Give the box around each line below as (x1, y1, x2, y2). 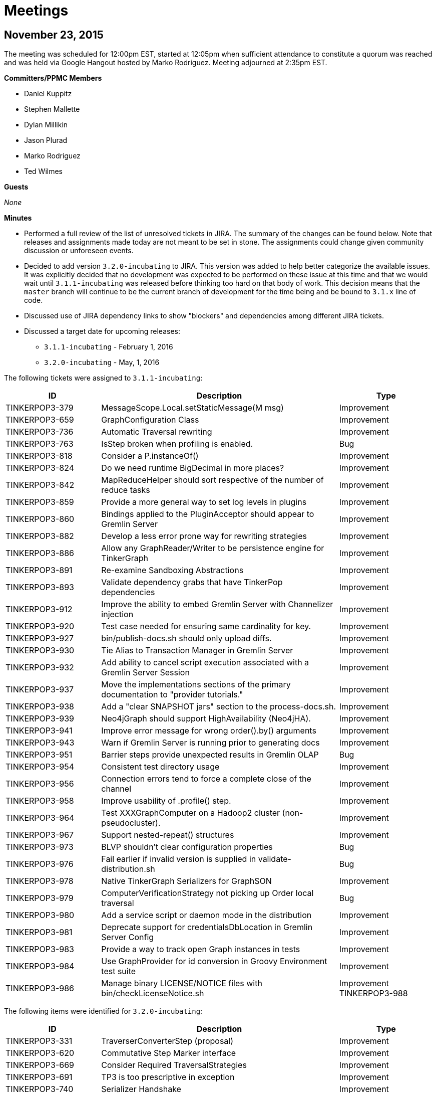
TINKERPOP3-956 (6, 779, 74, 789)
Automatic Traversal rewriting (101, 427, 212, 437)
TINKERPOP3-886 (6, 548, 74, 559)
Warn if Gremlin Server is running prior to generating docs (101, 738, 320, 748)
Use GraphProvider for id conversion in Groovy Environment (101, 956, 327, 967)
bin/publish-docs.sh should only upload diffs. (101, 633, 272, 644)
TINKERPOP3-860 (6, 514, 75, 524)
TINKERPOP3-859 (6, 497, 74, 507)
